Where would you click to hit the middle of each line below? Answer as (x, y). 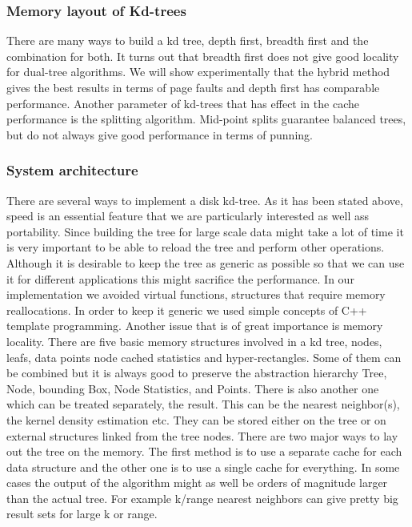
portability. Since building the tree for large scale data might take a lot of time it (205, 231)
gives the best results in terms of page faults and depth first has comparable (193, 87)
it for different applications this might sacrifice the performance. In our (180, 278)
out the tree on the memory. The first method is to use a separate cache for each (204, 451)
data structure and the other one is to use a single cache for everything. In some (203, 467)
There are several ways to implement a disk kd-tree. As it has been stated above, (205, 200)
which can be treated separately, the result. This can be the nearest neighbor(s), (203, 404)
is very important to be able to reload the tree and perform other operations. (196, 247)
